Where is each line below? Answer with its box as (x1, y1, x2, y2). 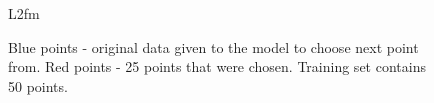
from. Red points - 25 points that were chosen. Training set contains (8, 56, 426, 77)
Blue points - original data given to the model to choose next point (8, 36, 419, 57)
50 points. (8, 75, 68, 96)
